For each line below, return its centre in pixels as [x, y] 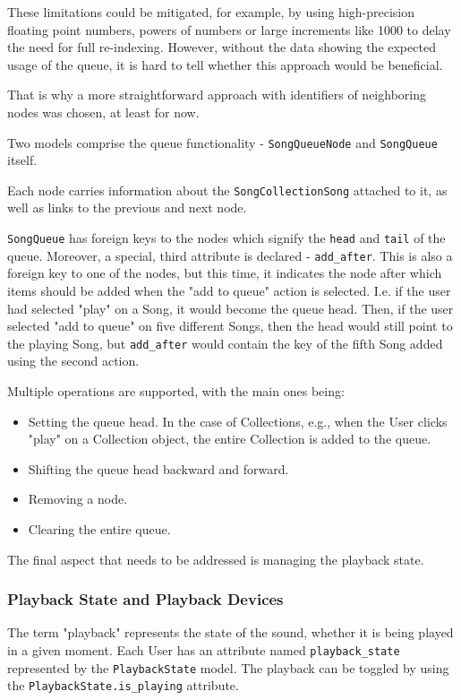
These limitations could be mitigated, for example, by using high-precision [211, 12]
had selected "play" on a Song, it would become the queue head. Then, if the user [230, 308]
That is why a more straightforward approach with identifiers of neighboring [217, 95]
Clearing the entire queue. [99, 528]
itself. [22, 160]
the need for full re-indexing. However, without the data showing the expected [222, 47]
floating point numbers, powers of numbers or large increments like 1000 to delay [229, 29]
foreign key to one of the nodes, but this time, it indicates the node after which [225, 273]
